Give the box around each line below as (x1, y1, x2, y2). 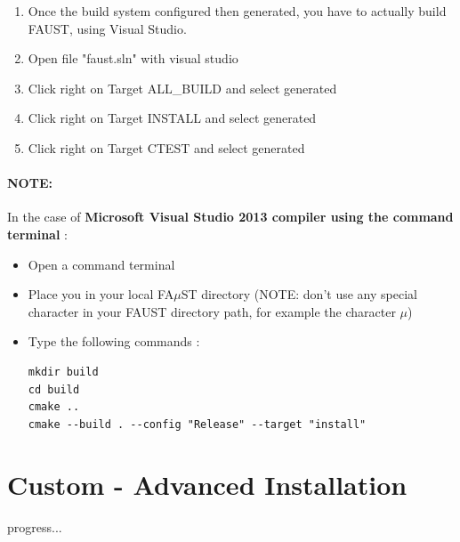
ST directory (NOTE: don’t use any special (181, 285, 417, 303)
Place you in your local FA (28, 285, 174, 303)
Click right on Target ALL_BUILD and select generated (28, 78, 337, 97)
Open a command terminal (28, 255, 175, 273)
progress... (7, 518, 62, 537)
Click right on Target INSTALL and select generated (28, 109, 317, 127)
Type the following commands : (28, 332, 200, 351)
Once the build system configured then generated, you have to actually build (28, 2, 447, 20)
